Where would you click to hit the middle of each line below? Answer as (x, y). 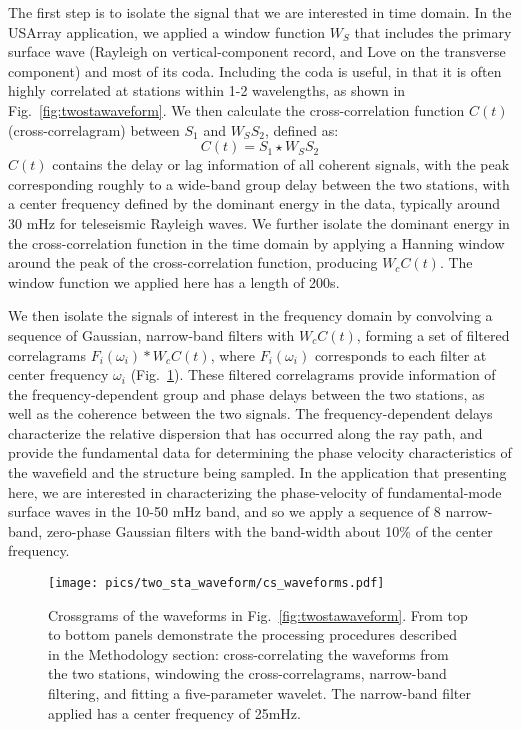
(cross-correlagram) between (94, 129)
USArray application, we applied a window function (167, 31)
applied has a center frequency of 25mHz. (174, 712)
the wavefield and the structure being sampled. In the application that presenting (257, 472)
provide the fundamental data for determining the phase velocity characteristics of (260, 452)
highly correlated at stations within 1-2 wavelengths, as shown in (207, 90)
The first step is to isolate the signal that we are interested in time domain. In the (260, 12)
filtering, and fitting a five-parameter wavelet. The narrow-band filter (259, 693)
